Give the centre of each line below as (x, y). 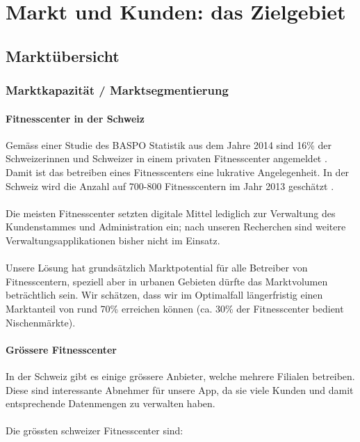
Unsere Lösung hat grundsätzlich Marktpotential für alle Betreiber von (157, 268)
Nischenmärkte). (41, 322)
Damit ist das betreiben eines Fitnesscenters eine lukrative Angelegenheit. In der (178, 172)
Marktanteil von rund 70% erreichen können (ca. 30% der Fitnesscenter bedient (175, 308)
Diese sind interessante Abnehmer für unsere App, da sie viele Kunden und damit (180, 389)
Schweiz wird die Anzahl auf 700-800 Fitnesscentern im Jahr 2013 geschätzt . (170, 186)
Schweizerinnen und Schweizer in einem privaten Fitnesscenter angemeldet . (166, 158)
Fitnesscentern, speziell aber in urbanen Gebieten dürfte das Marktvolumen (167, 281)
